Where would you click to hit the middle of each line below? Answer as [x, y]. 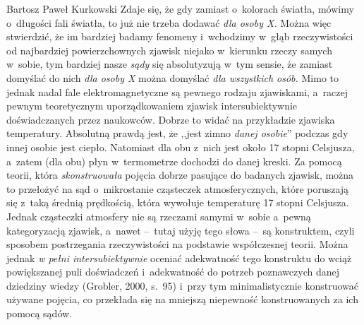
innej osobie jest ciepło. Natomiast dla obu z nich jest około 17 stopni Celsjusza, [181, 147]
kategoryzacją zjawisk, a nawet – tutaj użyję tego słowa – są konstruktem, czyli [181, 230]
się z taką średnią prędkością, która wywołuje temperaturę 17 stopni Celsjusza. [178, 202]
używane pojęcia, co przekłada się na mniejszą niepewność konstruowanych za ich [182, 299]
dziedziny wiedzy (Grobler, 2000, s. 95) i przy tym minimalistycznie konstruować [183, 285]
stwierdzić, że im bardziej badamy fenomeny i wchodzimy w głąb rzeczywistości [180, 36]
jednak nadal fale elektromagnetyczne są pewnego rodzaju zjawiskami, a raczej [177, 91]
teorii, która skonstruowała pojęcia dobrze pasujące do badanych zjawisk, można [180, 175]
